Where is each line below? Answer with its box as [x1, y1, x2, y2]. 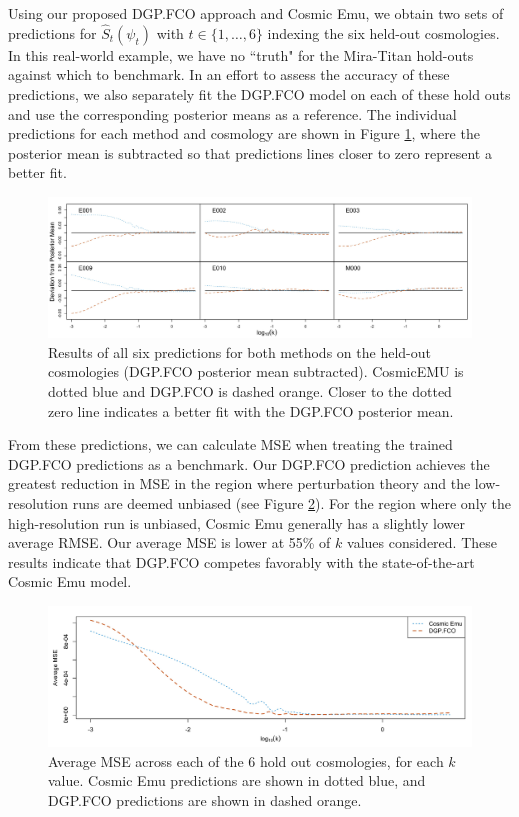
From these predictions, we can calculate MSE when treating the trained [8, 434, 453, 455]
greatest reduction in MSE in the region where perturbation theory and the [8, 473, 471, 494]
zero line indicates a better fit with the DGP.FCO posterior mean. [48, 400, 454, 421]
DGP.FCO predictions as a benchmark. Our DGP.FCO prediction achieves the [8, 453, 490, 474]
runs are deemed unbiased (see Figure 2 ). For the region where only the [72, 492, 512, 513]
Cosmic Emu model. [8, 571, 132, 592]
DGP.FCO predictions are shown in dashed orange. [48, 789, 362, 810]
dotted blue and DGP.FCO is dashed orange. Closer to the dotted [48, 380, 452, 401]
